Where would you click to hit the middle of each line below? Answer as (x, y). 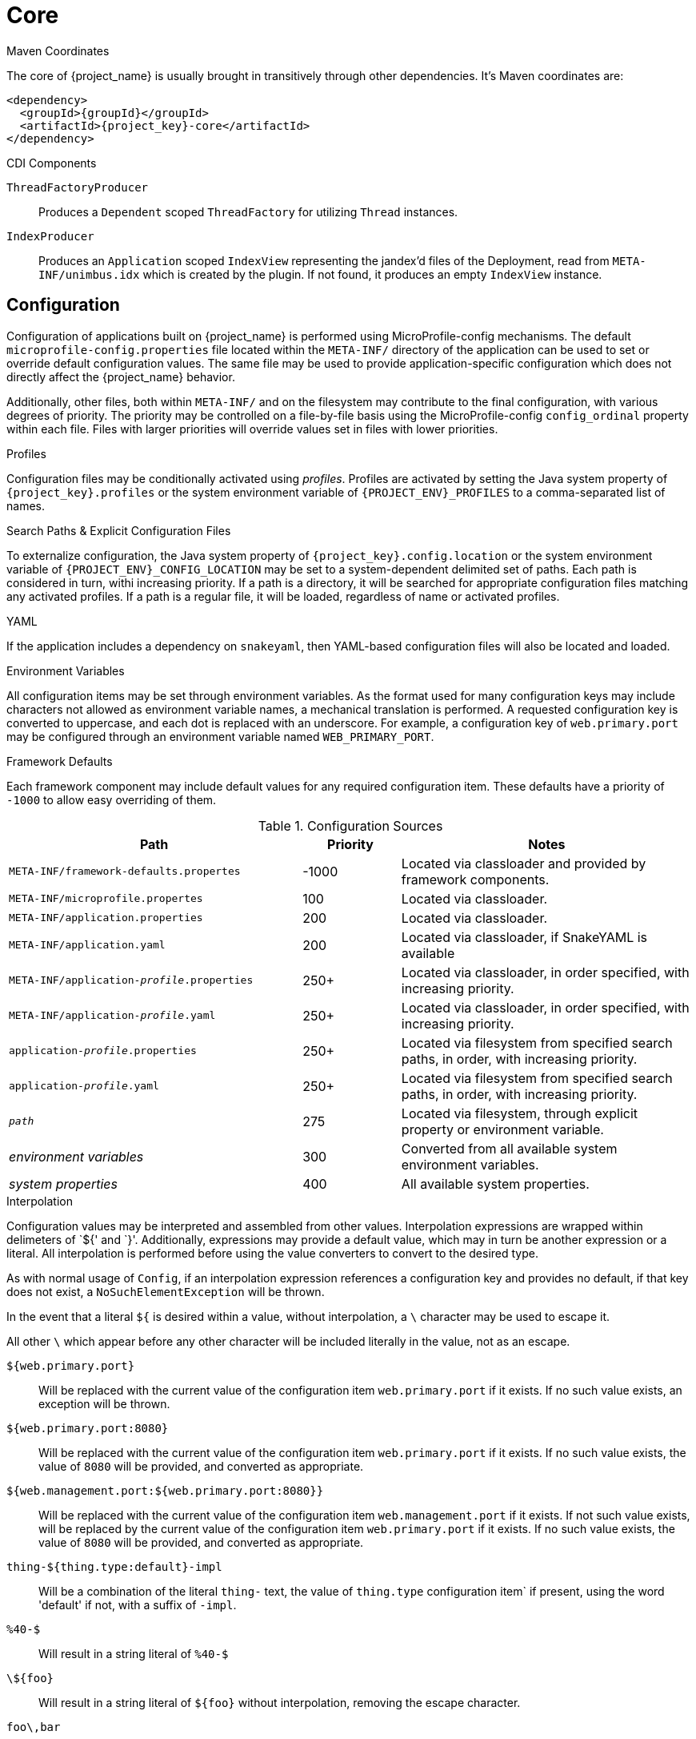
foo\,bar (34, 1727)
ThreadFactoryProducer (78, 187)
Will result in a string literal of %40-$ (134, 1653)
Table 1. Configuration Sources (350, 825)
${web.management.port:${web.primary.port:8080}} (165, 1490)
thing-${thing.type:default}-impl (114, 1566)
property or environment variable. (502, 1129)
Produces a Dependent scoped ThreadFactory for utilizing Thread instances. (248, 211)
